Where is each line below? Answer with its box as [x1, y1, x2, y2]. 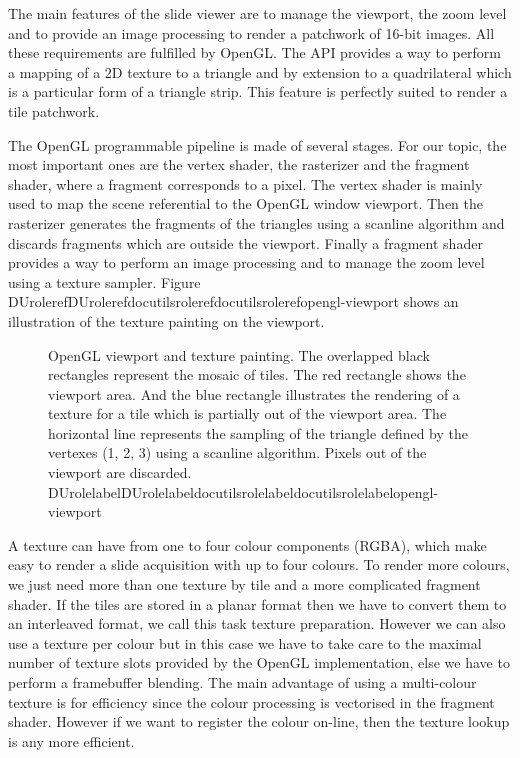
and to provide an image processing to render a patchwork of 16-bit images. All [8, 22, 495, 43]
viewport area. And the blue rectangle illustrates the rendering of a [48, 383, 460, 404]
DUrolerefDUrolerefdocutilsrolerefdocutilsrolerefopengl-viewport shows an [8, 291, 459, 312]
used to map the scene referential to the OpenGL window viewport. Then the [8, 193, 483, 214]
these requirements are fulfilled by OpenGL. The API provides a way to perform [8, 42, 501, 63]
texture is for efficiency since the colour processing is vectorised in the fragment [8, 691, 495, 712]
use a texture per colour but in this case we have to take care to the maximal [8, 632, 482, 653]
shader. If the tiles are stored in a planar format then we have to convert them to [8, 593, 507, 614]
